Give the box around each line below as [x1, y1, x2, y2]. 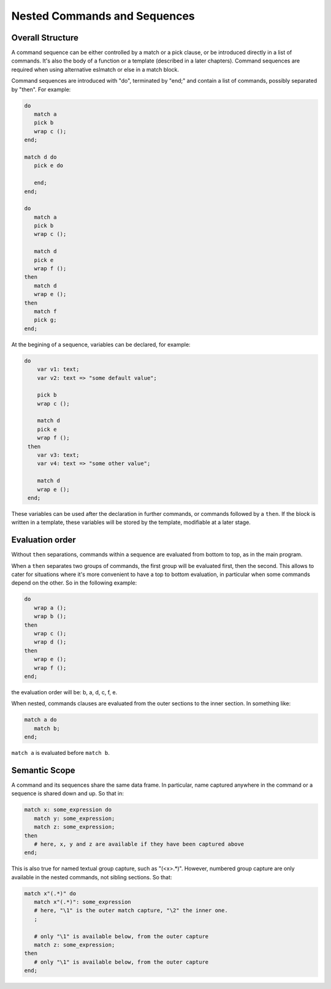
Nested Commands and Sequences [11, 9, 196, 23]
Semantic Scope [11, 765, 76, 775]
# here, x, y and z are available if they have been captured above [34, 840, 245, 847]
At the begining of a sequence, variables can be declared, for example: [11, 341, 191, 348]
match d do [24, 153, 57, 161]
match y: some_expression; [34, 815, 115, 822]
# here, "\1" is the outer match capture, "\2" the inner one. [34, 907, 228, 914]
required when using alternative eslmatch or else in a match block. [11, 66, 180, 73]
